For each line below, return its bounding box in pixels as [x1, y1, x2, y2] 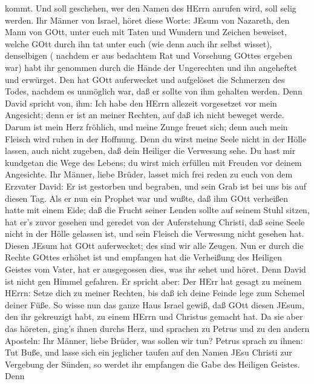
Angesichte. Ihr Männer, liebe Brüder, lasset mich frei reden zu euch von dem [5, 168, 293, 180]
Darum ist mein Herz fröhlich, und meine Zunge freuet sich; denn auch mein [5, 120, 288, 133]
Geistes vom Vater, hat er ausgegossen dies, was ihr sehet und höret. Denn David [5, 263, 306, 276]
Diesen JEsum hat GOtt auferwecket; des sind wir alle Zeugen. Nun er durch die [5, 239, 304, 251]
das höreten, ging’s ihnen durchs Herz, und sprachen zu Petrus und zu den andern [5, 322, 310, 335]
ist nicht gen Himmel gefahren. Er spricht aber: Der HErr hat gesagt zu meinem [5, 274, 302, 287]
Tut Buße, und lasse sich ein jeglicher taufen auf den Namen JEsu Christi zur [5, 346, 292, 359]
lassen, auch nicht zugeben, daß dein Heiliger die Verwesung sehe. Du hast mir [5, 144, 296, 157]
